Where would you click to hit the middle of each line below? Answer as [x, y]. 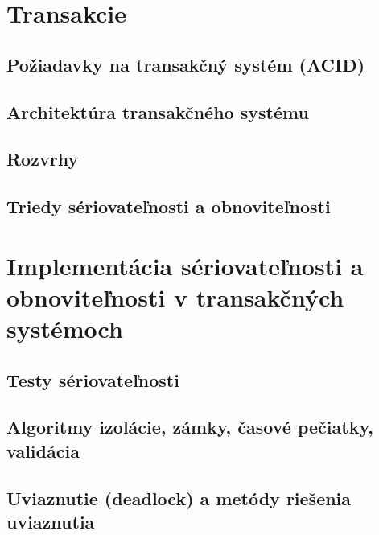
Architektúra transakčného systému [158, 111]
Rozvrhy [43, 159]
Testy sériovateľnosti [93, 379]
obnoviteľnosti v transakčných [175, 296]
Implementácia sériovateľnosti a [185, 265]
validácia [43, 450]
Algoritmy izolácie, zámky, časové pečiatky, [190, 427]
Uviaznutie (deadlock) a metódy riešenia [179, 498]
